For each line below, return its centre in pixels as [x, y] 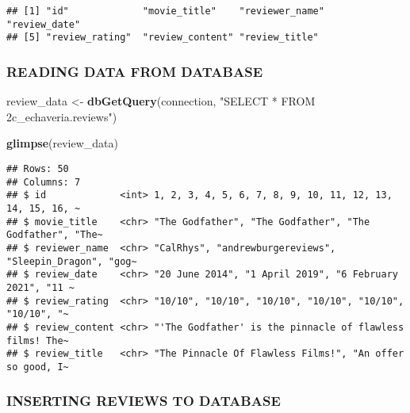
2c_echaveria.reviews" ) [62, 116]
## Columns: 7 [44, 182]
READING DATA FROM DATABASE [134, 71]
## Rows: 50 [38, 168]
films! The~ [38, 340]
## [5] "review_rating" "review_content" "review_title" [163, 38]
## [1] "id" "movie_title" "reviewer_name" [165, 11]
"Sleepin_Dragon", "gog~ [72, 261]
